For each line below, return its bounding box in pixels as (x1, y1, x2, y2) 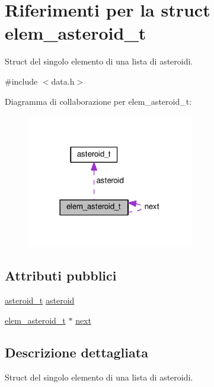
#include (5, 75, 38, 87)
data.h (51, 75, 75, 87)
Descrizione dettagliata (5, 343, 148, 361)
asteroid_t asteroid (5, 294, 75, 307)
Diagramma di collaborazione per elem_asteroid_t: (5, 95, 192, 107)
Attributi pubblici (5, 266, 117, 285)
